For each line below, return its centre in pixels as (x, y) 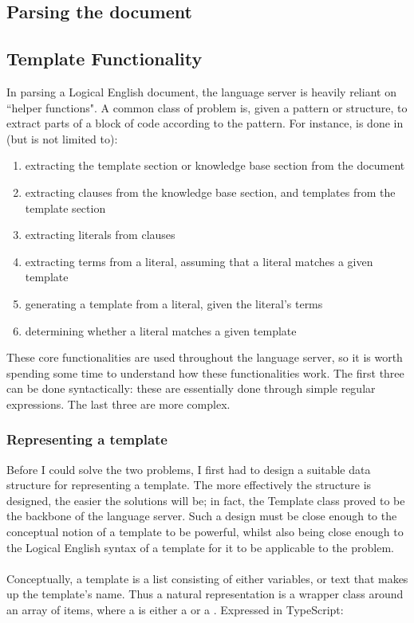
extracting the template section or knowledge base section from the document (215, 165)
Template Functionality (104, 59)
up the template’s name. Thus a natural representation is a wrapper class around (205, 594)
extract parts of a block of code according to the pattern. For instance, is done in (205, 123)
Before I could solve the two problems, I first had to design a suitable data (189, 469)
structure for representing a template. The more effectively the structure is (189, 485)
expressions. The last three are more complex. (118, 404)
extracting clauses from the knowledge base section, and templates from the (210, 192)
